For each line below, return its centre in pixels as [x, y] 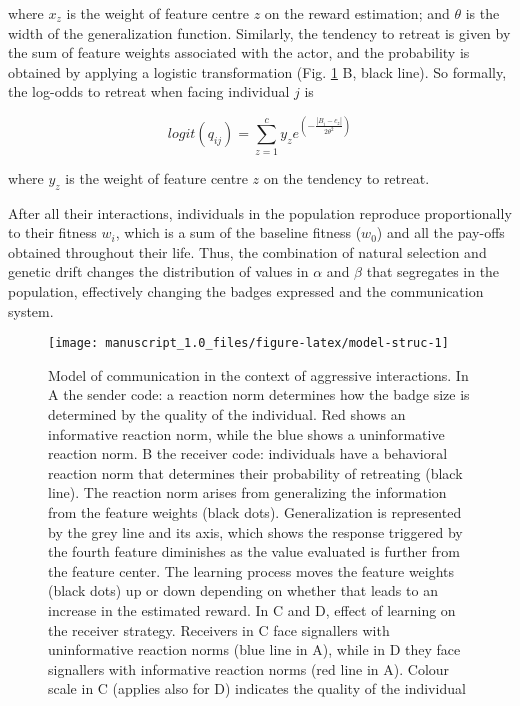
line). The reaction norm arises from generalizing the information [247, 492]
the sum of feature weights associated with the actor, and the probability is [239, 52]
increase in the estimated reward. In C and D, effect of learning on [252, 609]
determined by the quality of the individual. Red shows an [227, 414]
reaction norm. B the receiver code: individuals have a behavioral [248, 453]
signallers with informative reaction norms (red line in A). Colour [249, 668]
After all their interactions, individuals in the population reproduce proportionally [260, 212]
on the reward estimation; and [357, 13]
